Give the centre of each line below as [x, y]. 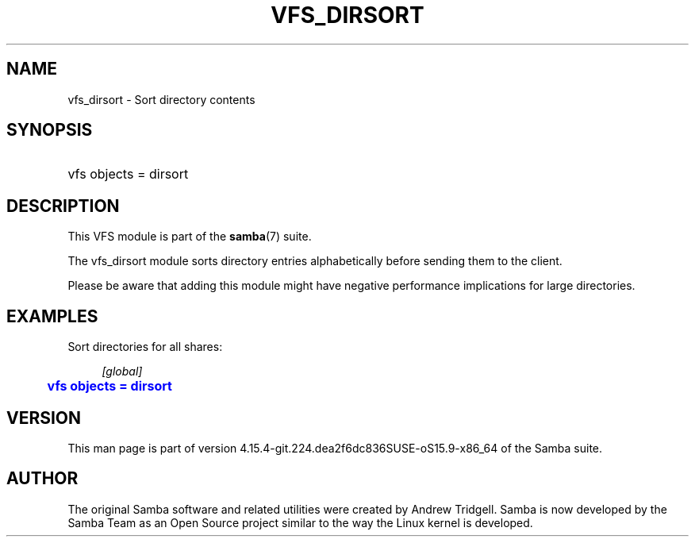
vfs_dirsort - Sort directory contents [161, 99]
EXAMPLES [52, 316]
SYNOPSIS [50, 130]
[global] [122, 372]
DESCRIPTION [63, 206]
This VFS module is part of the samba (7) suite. [190, 237]
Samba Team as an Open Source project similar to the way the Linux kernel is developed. [300, 522]
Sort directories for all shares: [145, 347]
